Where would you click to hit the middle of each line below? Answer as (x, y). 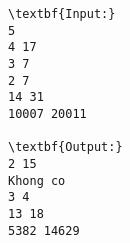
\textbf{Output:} (65, 147)
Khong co (37, 180)
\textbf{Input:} (62, 14)
